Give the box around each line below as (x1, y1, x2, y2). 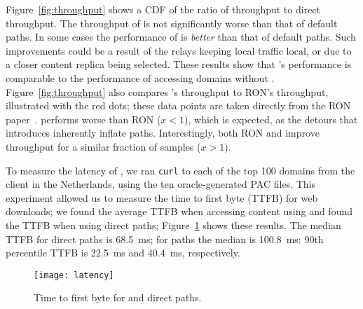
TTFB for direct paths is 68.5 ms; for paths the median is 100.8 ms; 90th (6, 231, 324, 246)
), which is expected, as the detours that (184, 111, 358, 126)
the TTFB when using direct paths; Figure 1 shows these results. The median (6, 217, 341, 232)
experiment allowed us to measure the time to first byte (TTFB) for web (6, 190, 318, 205)
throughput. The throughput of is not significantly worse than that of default (6, 15, 338, 30)
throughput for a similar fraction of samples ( (6, 139, 201, 153)
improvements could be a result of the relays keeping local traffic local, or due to (6, 43, 352, 57)
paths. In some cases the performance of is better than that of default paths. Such (6, 29, 356, 44)
